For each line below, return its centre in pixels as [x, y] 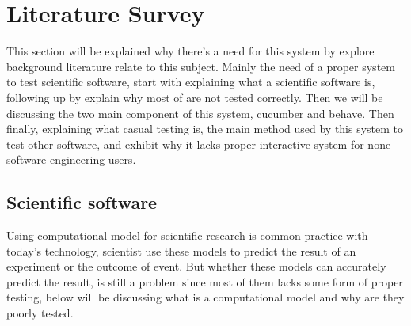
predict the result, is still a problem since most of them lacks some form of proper [205, 281]
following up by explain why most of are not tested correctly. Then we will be [195, 97]
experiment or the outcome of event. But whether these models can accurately [196, 266]
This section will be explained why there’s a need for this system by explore [190, 51]
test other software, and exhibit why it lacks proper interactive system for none [199, 144]
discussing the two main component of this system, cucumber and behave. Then [200, 113]
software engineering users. [71, 159]
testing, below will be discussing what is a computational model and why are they [205, 297]
